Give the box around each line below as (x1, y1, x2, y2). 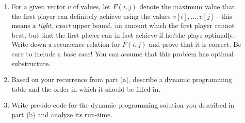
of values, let (73, 1, 111, 11)
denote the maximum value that (139, 1, 235, 11)
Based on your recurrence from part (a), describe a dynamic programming (11, 74, 232, 84)
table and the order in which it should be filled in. (11, 83, 161, 94)
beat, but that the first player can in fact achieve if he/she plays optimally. (11, 29, 234, 40)
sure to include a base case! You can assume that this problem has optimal (11, 48, 234, 58)
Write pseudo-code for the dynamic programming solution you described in (11, 100, 235, 110)
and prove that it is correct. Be (148, 39, 242, 49)
